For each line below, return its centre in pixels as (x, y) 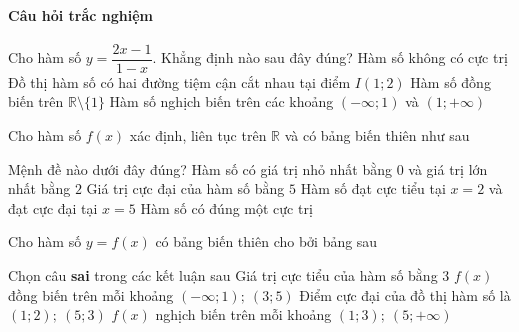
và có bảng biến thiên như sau (377, 135)
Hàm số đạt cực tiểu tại (373, 188)
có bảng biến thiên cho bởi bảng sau (266, 241)
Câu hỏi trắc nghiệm (81, 14)
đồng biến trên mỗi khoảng (91, 294)
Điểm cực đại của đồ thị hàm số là (405, 294)
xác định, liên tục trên (198, 135)
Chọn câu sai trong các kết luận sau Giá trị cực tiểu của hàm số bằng (223, 275)
